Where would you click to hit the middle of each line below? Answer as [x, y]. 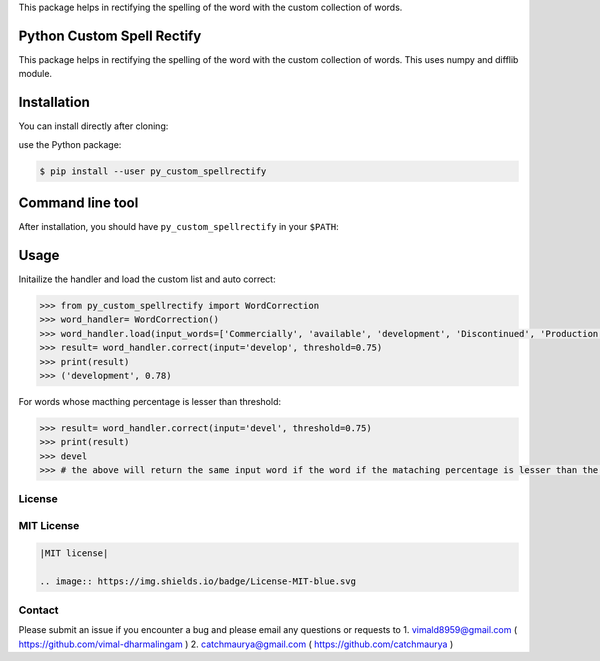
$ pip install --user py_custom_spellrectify [153, 171]
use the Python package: [70, 144]
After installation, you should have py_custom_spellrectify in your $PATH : [178, 227]
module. [35, 74]
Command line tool [78, 202]
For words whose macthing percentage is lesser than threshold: [150, 401]
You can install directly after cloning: [93, 126]
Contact [38, 610]
